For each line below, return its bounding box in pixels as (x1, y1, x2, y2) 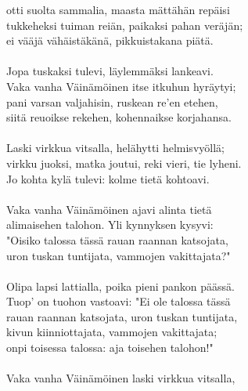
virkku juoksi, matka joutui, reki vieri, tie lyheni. (6, 154, 242, 171)
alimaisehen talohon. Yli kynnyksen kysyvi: (6, 216, 214, 233)
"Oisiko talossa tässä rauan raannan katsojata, (6, 231, 228, 248)
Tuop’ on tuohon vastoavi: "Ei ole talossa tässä (6, 293, 231, 310)
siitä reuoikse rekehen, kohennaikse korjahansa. (6, 109, 232, 125)
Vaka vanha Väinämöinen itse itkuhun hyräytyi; (6, 78, 236, 94)
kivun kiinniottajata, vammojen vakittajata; (6, 324, 217, 340)
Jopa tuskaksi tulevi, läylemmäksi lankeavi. (6, 63, 214, 79)
